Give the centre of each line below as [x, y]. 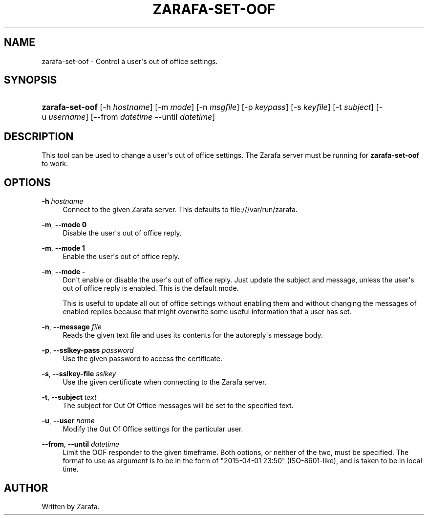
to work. [55, 164]
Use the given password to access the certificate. [142, 359]
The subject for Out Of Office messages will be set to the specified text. [178, 406]
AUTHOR [26, 488]
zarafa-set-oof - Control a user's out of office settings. [130, 61]
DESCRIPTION [39, 136]
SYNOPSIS [31, 80]
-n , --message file [72, 327]
